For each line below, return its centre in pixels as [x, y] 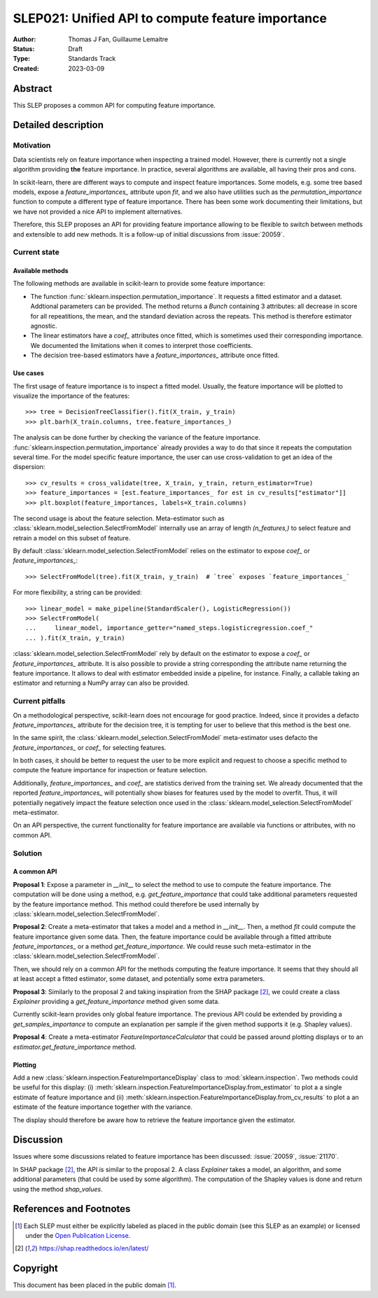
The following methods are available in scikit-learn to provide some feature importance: [139, 284]
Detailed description [58, 125]
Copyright [36, 1268]
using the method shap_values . [58, 1189]
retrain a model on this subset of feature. [72, 538]
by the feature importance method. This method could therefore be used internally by [136, 904]
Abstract [33, 89]
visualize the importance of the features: [71, 396]
